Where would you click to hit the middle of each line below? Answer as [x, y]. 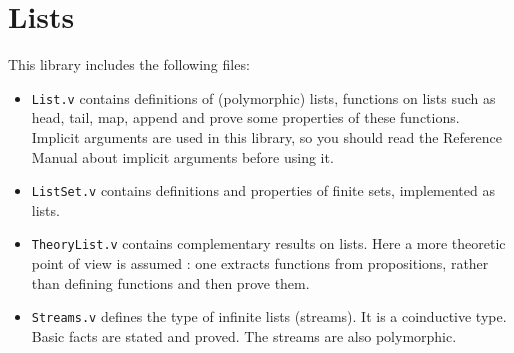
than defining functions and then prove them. [170, 282]
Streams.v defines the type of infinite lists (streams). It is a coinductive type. [269, 316]
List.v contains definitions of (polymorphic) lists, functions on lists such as [263, 97]
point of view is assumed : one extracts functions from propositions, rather [260, 263]
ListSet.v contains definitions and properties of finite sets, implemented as [263, 190]
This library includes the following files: [129, 64]
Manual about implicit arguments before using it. [182, 156]
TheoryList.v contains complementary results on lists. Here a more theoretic [268, 243]
